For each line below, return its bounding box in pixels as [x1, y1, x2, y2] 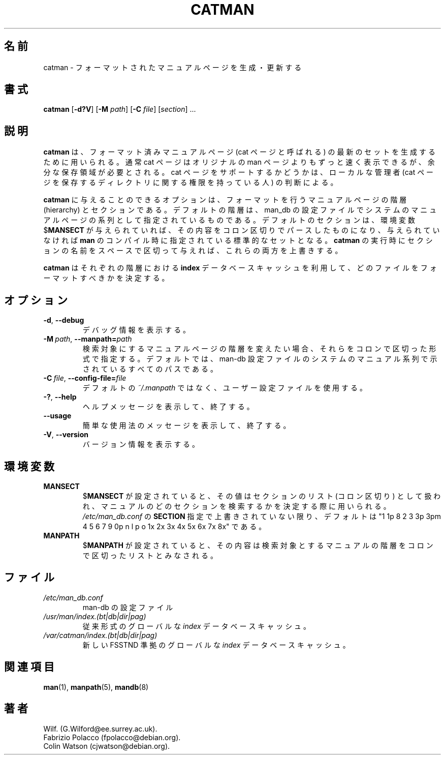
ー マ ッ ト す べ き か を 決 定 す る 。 [43, 274, 169, 283]
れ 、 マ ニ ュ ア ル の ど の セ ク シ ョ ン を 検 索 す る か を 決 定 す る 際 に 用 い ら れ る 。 [82, 501, 391, 510]
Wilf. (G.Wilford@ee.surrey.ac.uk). [43, 724, 157, 733]
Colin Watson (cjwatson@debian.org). [43, 741, 170, 750]
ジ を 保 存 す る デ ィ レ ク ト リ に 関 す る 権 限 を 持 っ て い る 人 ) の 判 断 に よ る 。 [43, 178, 338, 187]
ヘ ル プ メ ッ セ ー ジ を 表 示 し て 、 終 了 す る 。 [82, 402, 254, 411]
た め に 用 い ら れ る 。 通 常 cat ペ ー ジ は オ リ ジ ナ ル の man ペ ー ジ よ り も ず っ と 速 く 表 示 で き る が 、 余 [43, 158, 435, 167]
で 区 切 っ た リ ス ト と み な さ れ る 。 [82, 551, 217, 560]
